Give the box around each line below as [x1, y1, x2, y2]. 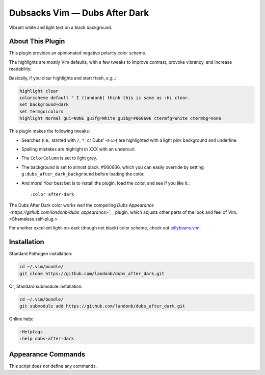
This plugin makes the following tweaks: [9, 128, 90, 134]
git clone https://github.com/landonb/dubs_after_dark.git [19, 271, 164, 276]
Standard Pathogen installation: [9, 250, 73, 257]
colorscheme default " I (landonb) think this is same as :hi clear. [19, 95, 190, 100]
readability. [9, 66, 32, 72]
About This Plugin [9, 37, 65, 46]
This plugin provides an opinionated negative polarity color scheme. [9, 50, 147, 56]
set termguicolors [19, 108, 64, 114]
